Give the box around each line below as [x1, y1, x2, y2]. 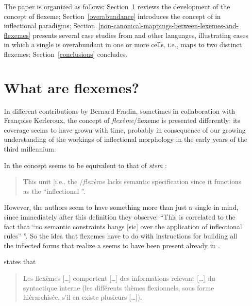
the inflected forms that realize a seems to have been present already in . [4, 240, 220, 250]
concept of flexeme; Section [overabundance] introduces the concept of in [4, 11, 221, 21]
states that [4, 256, 36, 267]
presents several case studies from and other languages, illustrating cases [33, 30, 249, 40]
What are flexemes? [4, 77, 139, 97]
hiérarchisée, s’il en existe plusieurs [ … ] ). [23, 292, 142, 302]
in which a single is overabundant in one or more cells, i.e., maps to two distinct [4, 39, 242, 50]
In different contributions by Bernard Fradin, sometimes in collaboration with [4, 105, 235, 116]
